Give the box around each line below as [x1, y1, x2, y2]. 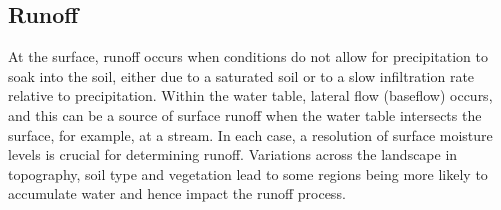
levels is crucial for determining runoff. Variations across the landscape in [8, 144, 458, 165]
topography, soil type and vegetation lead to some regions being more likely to [8, 163, 488, 184]
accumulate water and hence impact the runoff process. [8, 183, 346, 204]
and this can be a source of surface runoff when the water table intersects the [8, 104, 482, 125]
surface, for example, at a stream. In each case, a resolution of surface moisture [8, 124, 493, 145]
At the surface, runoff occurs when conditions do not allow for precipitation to [8, 46, 488, 67]
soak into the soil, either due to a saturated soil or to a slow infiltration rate [8, 65, 475, 86]
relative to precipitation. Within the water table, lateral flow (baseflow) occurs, [8, 85, 493, 106]
